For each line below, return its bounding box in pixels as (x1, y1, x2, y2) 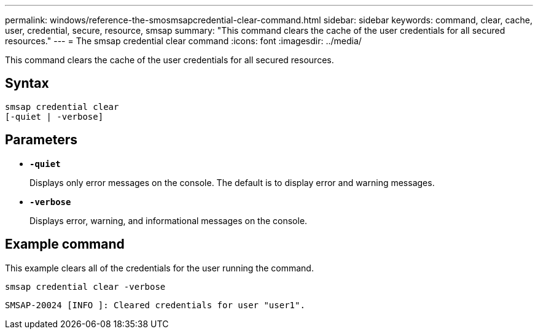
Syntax (5, 76, 49, 91)
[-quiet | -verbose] (5, 111, 104, 122)
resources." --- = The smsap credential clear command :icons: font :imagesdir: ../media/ (5, 36, 362, 46)
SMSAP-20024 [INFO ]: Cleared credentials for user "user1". (5, 300, 305, 310)
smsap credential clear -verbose (5, 281, 166, 292)
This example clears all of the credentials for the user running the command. (5, 262, 314, 273)
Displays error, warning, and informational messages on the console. (29, 215, 308, 226)
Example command (5, 236, 125, 252)
